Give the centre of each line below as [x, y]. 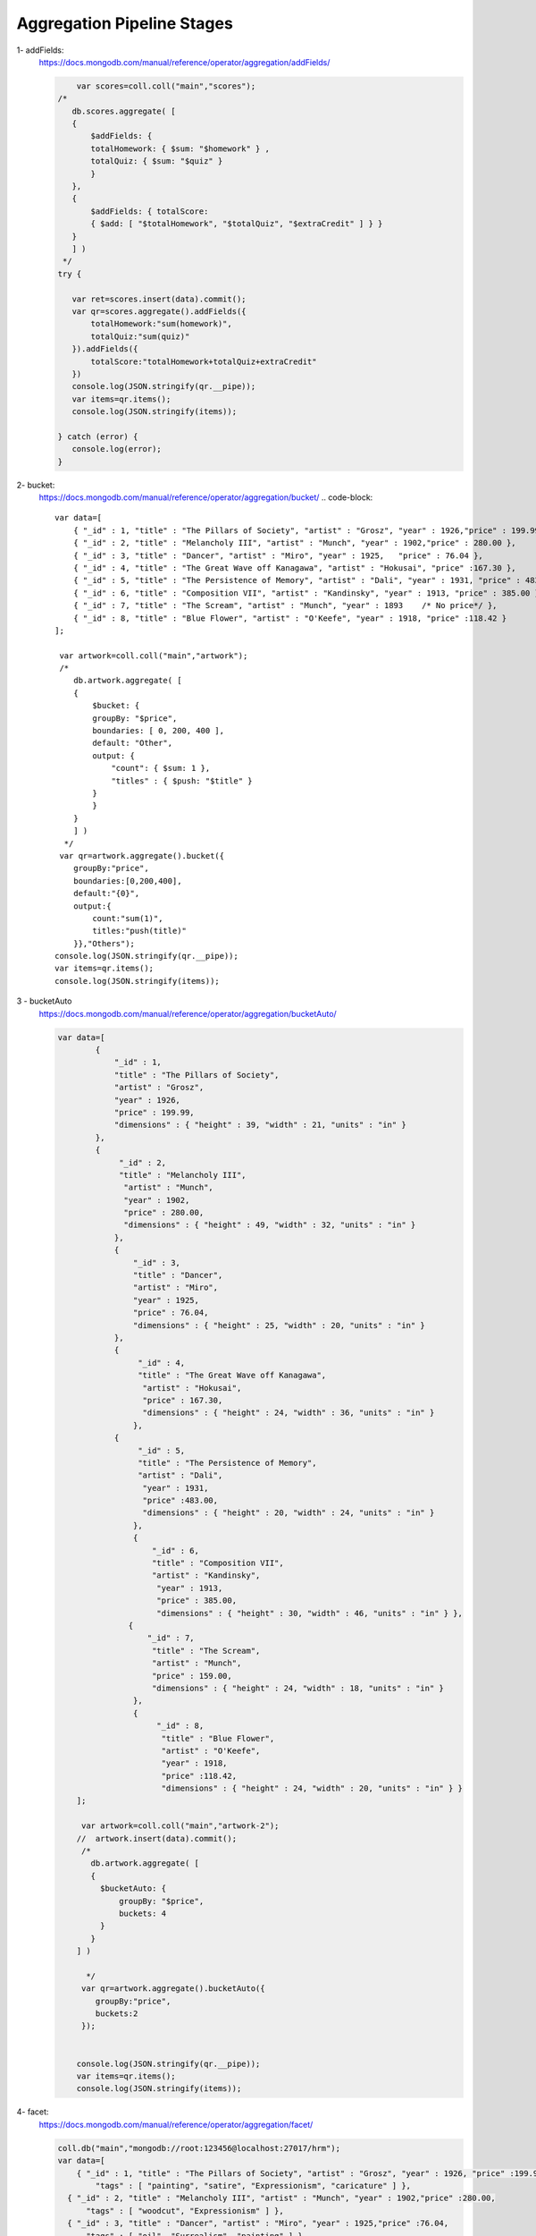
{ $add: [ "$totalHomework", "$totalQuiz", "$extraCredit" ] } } [237, 224]
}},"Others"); [104, 943]
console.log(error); [117, 449]
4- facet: [33, 2112]
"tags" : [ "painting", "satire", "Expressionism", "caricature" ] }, [253, 2185]
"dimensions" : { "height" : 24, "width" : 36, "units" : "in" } [289, 1413]
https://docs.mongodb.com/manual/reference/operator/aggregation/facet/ [176, 2124]
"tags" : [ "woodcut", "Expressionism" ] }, [185, 2211]
